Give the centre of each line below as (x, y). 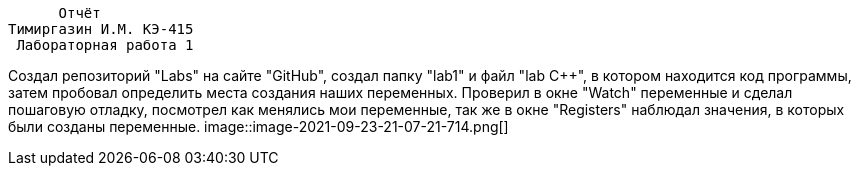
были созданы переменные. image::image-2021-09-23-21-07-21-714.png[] (258, 126)
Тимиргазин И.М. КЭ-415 (101, 29)
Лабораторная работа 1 (105, 45)
